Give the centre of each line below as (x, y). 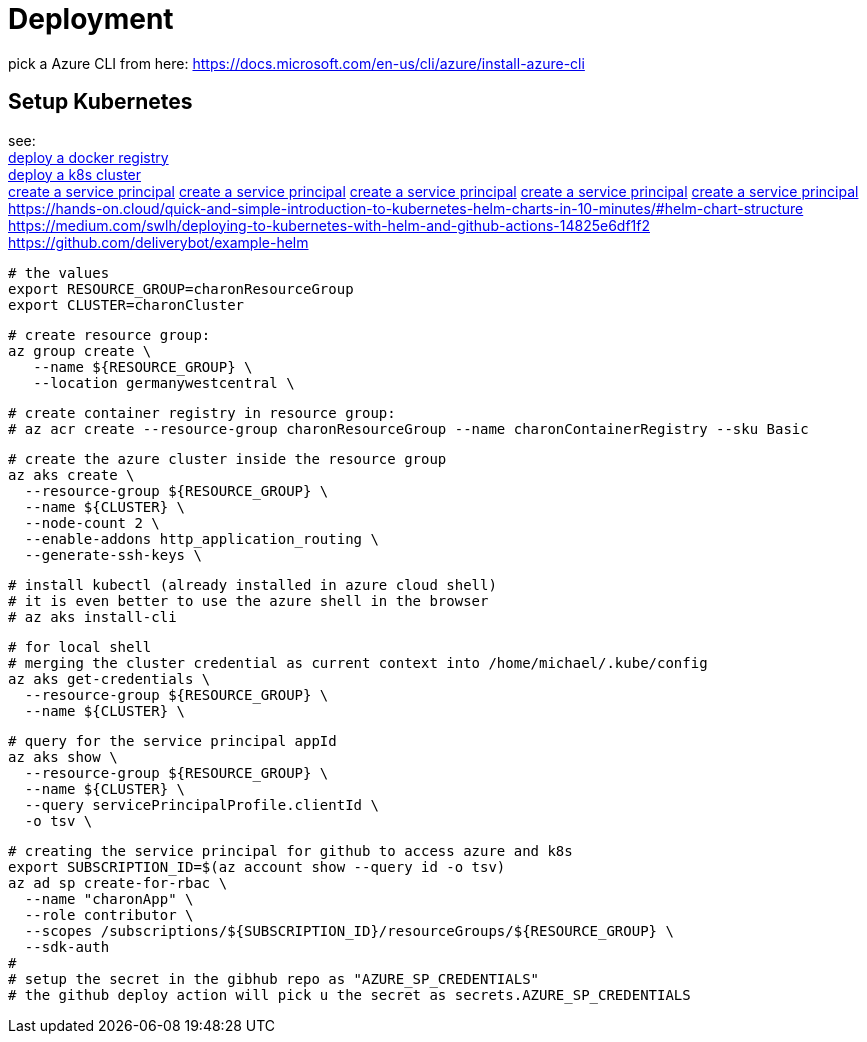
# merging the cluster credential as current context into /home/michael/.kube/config (358, 662)
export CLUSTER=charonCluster (126, 304)
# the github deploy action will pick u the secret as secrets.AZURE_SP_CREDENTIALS (349, 994)
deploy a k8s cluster (75, 174)
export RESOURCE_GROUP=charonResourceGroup (181, 288)
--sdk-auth (67, 946)
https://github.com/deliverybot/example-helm (158, 242)
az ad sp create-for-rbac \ (118, 882)
